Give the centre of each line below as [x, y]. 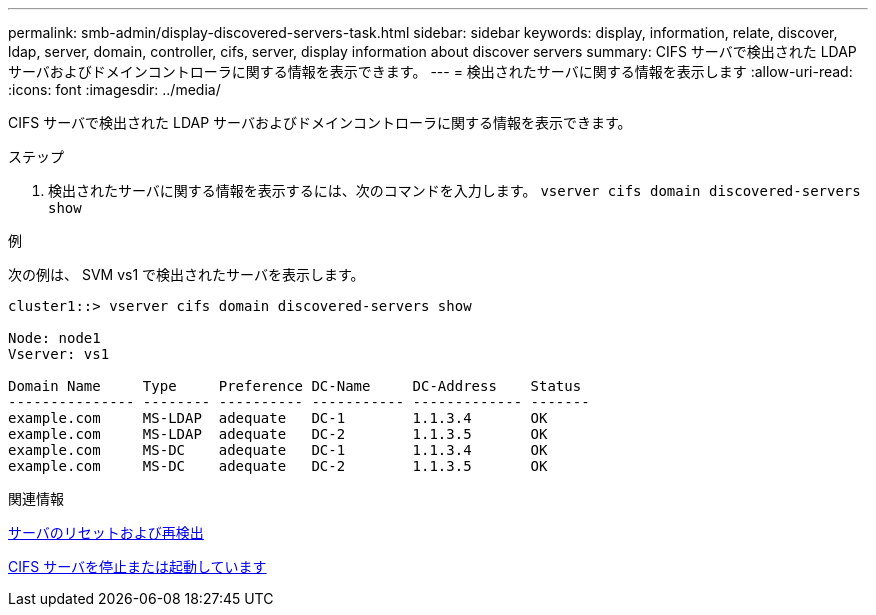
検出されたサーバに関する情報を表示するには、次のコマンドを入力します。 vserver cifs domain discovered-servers [454, 190]
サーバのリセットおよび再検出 [106, 532]
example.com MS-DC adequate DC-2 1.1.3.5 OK [278, 466]
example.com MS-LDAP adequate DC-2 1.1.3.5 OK [278, 434]
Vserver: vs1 [59, 354]
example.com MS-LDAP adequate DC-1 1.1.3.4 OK [278, 418]
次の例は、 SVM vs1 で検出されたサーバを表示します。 [186, 274]
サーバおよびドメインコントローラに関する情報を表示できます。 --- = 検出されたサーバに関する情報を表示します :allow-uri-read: [430, 71]
